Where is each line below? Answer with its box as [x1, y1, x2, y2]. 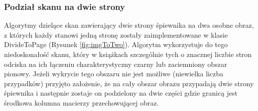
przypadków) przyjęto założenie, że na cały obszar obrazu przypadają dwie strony [4, 78, 254, 88]
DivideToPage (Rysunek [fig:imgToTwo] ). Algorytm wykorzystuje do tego [4, 39, 228, 50]
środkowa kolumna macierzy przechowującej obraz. [4, 97, 159, 108]
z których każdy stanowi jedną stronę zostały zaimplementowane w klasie [4, 29, 228, 40]
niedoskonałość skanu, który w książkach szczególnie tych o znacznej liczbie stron [4, 49, 252, 59]
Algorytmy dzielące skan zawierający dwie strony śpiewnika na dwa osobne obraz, [4, 20, 254, 30]
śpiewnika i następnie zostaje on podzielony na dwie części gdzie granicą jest [4, 88, 238, 98]
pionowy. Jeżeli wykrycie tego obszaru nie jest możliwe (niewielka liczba [4, 68, 224, 79]
